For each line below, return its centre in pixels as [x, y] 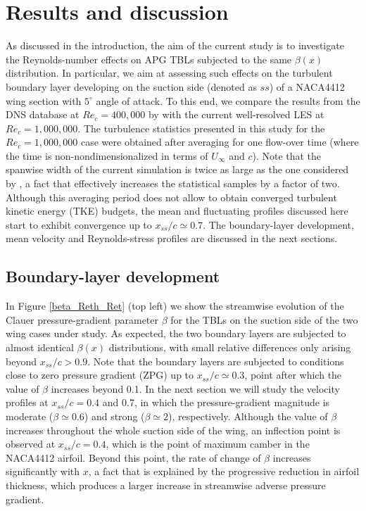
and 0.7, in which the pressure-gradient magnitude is [216, 402]
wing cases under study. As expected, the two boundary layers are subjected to [176, 333]
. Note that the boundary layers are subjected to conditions [216, 361]
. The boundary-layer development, [278, 224]
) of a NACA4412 [307, 86]
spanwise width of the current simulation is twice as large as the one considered [177, 169]
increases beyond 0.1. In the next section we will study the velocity [195, 388]
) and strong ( [114, 416]
